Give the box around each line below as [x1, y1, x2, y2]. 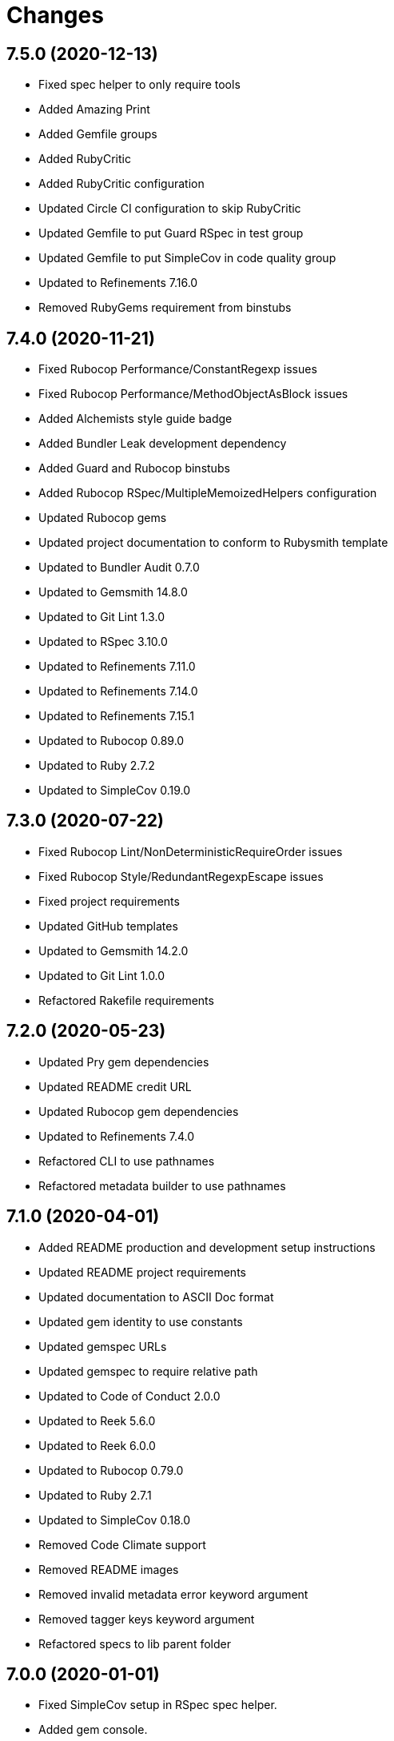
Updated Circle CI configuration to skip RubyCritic [38, 201, 301, 216]
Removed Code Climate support [38, 1537, 206, 1552]
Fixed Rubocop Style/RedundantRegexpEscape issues [38, 869, 324, 883]
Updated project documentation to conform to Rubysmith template [38, 536, 388, 550]
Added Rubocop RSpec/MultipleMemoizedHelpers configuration [38, 486, 377, 500]
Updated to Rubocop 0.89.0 [38, 734, 185, 748]
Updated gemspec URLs [38, 1339, 167, 1353]
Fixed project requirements [38, 894, 180, 908]
